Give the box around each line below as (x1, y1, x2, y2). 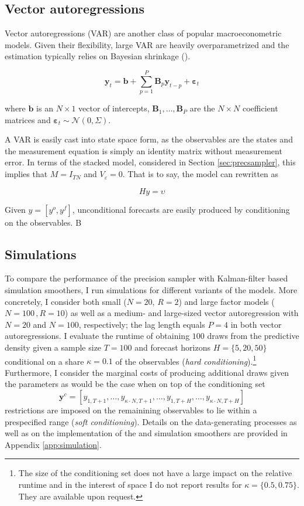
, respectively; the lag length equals (78, 318, 205, 330)
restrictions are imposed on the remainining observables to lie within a (5, 404, 257, 416)
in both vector (230, 318, 282, 330)
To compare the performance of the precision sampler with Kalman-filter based (5, 272, 288, 284)
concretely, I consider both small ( (5, 295, 127, 307)
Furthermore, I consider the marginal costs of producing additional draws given (5, 366, 289, 378)
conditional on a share (5, 355, 84, 367)
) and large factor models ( (178, 295, 275, 307)
